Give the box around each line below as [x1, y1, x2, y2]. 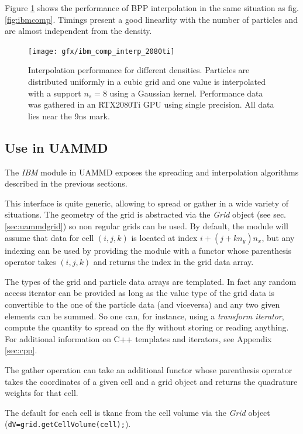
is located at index [131, 231, 198, 243]
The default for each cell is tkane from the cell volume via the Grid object [5, 406, 270, 418]
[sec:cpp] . [5, 344, 37, 356]
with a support [28, 87, 81, 99]
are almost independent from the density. [5, 25, 152, 37]
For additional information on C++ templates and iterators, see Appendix [5, 332, 272, 345]
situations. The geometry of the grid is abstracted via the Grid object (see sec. [5, 208, 287, 221]
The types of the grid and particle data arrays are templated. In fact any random [5, 275, 297, 287]
